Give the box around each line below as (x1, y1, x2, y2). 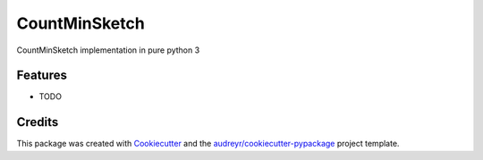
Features (16, 68, 67, 83)
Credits (16, 114, 59, 130)
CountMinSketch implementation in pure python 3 (16, 45, 200, 55)
